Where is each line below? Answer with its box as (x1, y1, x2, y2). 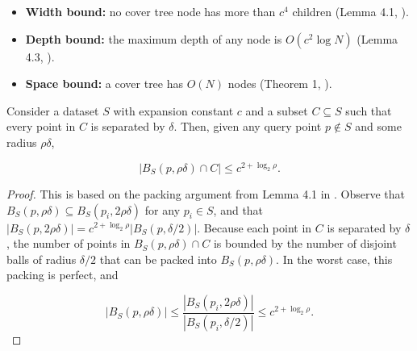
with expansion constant (113, 102, 234, 119)
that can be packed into (99, 250, 217, 267)
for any (144, 201, 181, 218)
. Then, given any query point (173, 118, 322, 135)
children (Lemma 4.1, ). (292, 3, 409, 19)
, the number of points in (6, 235, 131, 252)
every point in (6, 118, 76, 135)
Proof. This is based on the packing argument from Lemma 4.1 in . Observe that (6, 186, 406, 203)
